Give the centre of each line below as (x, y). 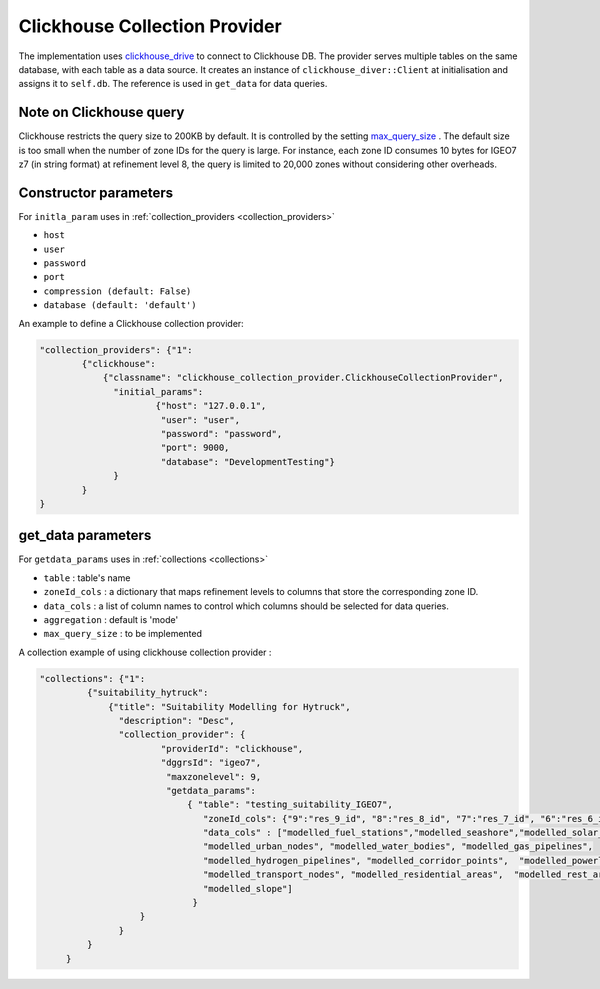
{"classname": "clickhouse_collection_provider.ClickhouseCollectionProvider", (303, 378)
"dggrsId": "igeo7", (211, 763)
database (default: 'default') (120, 305)
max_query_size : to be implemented (123, 634)
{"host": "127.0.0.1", (211, 406)
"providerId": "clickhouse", (232, 748)
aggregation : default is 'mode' (111, 619)
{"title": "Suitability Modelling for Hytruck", (229, 706)
